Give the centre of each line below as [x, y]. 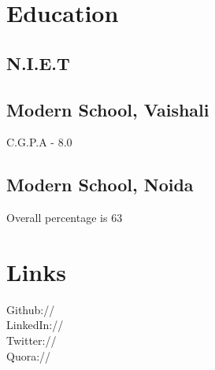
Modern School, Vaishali [108, 109]
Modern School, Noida [100, 185]
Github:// [31, 309]
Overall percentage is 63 [65, 218]
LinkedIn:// [35, 325]
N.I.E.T [38, 63]
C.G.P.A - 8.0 [39, 142]
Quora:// [29, 355]
